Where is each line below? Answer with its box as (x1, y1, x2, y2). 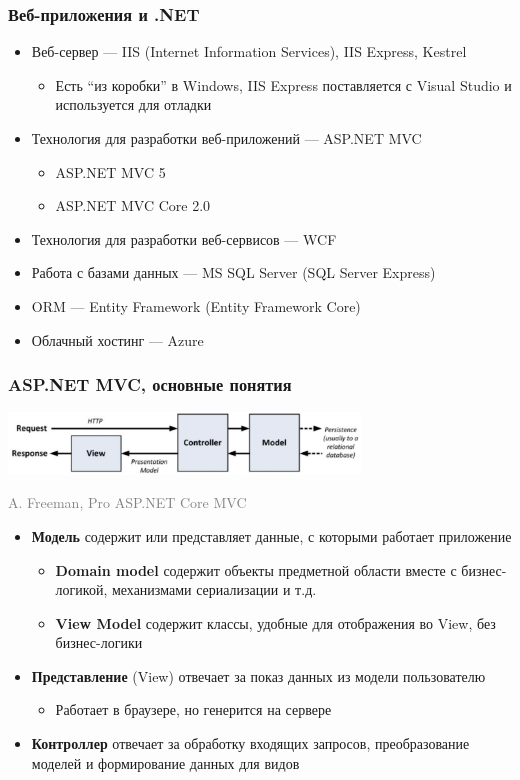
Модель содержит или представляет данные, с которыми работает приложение (31, 525, 512, 546)
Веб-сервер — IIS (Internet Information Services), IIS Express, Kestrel (31, 41, 467, 62)
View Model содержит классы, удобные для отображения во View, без (55, 612, 496, 633)
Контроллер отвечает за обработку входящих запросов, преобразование (31, 733, 470, 754)
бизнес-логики (55, 632, 143, 653)
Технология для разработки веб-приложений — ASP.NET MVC (31, 128, 422, 148)
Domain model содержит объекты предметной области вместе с (55, 559, 457, 580)
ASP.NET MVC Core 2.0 (55, 195, 211, 216)
